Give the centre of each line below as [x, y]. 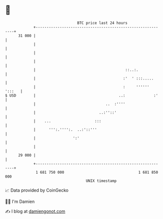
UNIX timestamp [101, 181]
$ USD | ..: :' [82, 95]
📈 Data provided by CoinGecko [37, 190]
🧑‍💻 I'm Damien [20, 201]
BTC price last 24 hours [102, 23]
